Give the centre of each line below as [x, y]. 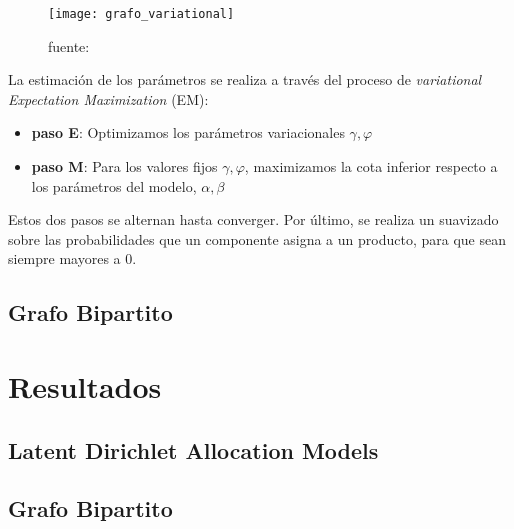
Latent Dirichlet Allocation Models [193, 449]
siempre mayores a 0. [72, 258]
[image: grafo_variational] [141, 14]
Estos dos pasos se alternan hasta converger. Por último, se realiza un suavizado [253, 219]
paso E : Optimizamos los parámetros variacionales [188, 132]
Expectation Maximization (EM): [108, 98]
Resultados [85, 385]
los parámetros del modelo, [114, 185]
